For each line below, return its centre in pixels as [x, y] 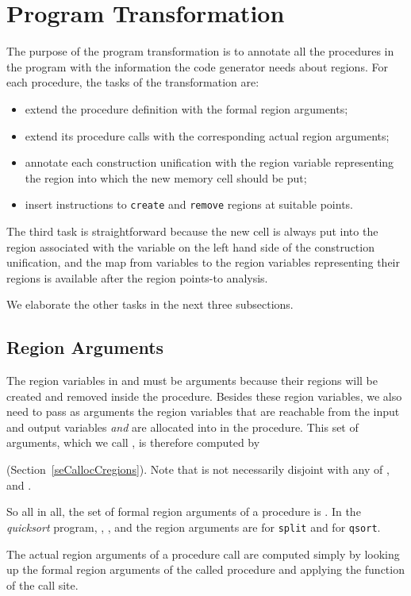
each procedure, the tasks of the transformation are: [133, 82]
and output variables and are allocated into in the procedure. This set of [182, 427]
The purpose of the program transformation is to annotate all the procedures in [200, 51]
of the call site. [42, 584]
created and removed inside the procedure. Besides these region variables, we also [204, 396]
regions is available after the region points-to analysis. [137, 277]
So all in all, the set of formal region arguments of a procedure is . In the [184, 511]
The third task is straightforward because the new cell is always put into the [192, 231]
